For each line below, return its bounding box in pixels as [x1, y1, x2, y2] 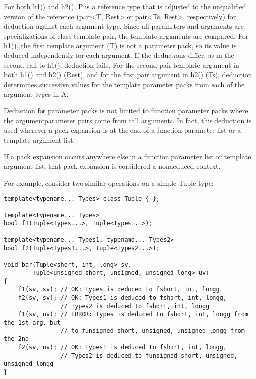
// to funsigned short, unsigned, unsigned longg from [60, 327, 245, 334]
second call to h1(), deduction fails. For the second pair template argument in [4, 59, 239, 70]
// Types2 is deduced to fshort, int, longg [60, 302, 210, 310]
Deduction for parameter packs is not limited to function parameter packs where [4, 105, 248, 115]
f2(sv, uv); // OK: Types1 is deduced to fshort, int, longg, [18, 343, 227, 351]
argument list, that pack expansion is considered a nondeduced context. [4, 161, 221, 171]
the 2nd [4, 335, 29, 343]
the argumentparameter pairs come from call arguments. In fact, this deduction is [4, 115, 252, 125]
